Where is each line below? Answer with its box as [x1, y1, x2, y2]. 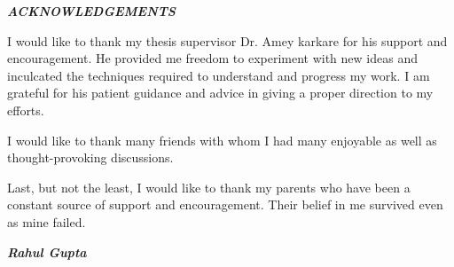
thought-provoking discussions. [7, 148, 174, 167]
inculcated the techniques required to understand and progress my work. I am [7, 66, 430, 84]
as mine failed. [7, 212, 86, 231]
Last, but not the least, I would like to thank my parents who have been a [7, 177, 411, 196]
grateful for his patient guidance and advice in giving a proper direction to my [7, 83, 434, 102]
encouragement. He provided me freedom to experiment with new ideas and [7, 49, 418, 67]
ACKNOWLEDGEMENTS [7, 2, 176, 20]
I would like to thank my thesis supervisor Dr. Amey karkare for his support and [7, 31, 448, 50]
